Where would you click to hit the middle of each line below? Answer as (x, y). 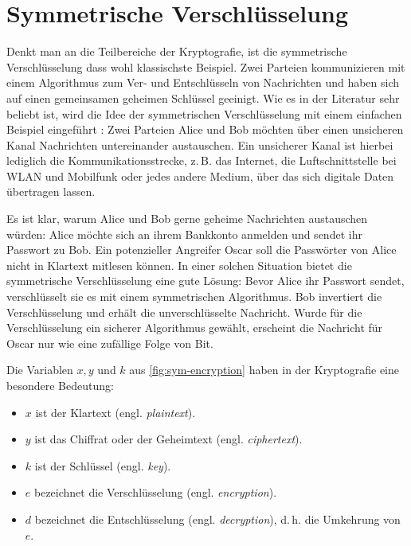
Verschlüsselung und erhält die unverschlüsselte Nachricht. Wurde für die (184, 312)
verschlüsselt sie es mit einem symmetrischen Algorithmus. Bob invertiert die (194, 296)
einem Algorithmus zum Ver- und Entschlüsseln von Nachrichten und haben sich (203, 82)
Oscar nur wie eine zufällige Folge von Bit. (110, 343)
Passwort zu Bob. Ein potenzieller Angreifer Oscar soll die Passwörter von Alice (202, 250)
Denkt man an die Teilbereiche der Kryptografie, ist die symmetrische (177, 51)
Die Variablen (40, 370)
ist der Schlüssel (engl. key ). (103, 465)
